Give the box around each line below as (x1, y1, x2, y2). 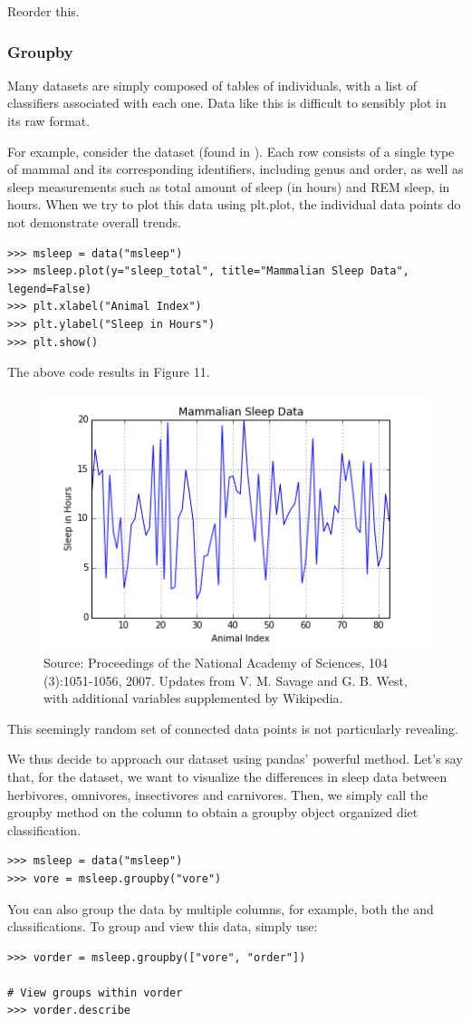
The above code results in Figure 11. (7, 362, 210, 381)
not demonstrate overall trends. (7, 212, 181, 231)
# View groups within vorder (7, 986, 183, 999)
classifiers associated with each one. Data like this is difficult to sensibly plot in (7, 93, 447, 112)
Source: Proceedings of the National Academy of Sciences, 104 (43, 652, 388, 671)
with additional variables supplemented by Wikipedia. (43, 689, 343, 708)
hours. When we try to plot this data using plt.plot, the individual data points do (7, 195, 461, 214)
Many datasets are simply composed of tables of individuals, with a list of (7, 75, 418, 94)
